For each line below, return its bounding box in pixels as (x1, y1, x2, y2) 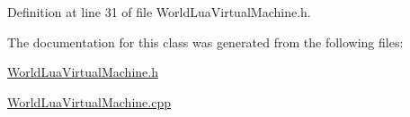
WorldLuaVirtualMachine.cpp (7, 92, 171, 111)
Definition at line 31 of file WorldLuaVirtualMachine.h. (7, 3, 311, 21)
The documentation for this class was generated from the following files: (7, 32, 404, 51)
